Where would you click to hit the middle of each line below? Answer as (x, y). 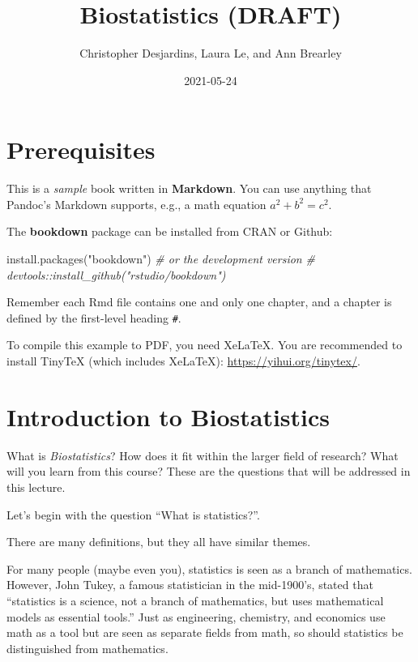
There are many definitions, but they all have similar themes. (159, 542)
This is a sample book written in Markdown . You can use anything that (189, 188)
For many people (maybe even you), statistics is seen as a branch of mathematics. (209, 568)
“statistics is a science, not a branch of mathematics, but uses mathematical (195, 600)
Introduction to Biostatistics (168, 416)
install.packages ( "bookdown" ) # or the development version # (161, 259)
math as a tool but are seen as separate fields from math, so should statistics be (205, 632)
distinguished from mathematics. (87, 648)
